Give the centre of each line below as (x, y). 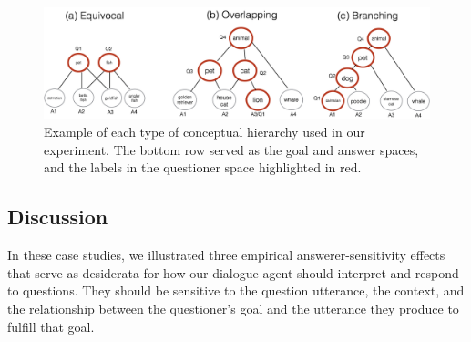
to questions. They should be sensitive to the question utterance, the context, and (236, 290)
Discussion (58, 217)
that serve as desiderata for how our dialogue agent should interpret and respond (233, 272)
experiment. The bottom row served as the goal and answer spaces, (231, 149)
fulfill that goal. (51, 326)
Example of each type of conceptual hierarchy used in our (205, 132)
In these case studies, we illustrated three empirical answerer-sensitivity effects (226, 255)
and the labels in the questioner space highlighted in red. (203, 167)
